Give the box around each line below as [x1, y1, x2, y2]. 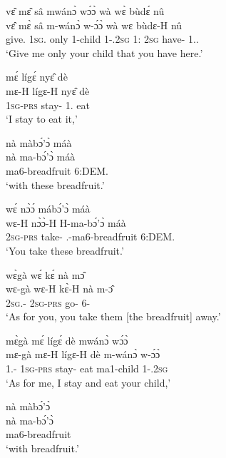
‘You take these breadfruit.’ [6, 243, 124, 258]
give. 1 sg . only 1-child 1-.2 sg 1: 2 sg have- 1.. [6, 31, 199, 46]
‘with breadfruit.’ [6, 441, 79, 456]
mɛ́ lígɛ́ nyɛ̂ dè [6, 69, 68, 84]
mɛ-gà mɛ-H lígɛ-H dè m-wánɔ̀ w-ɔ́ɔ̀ [6, 347, 160, 362]
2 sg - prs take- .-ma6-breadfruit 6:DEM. [6, 229, 175, 244]
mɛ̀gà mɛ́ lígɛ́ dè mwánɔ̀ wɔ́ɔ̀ [6, 332, 128, 347]
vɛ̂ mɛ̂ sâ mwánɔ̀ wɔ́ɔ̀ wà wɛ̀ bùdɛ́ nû [6, 4, 165, 18]
